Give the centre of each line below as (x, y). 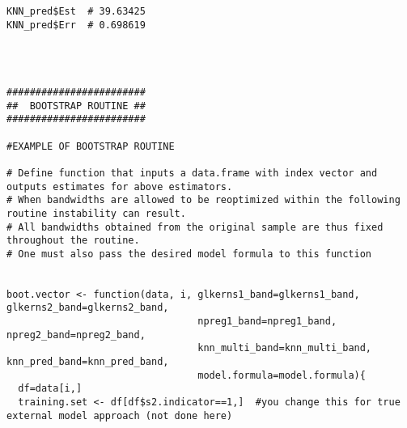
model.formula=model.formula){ (282, 375)
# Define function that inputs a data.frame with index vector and (192, 173)
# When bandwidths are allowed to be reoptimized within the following (203, 200)
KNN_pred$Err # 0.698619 (76, 25)
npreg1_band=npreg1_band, (267, 322)
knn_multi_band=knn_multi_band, (285, 348)
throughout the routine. (73, 241)
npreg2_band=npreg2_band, (76, 335)
